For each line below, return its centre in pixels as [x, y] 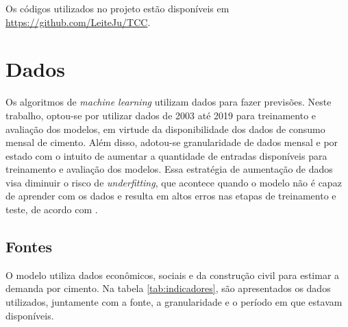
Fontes [29, 246]
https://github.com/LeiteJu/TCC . [78, 22]
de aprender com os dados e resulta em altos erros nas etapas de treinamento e [171, 196]
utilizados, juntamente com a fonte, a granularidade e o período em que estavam [174, 302]
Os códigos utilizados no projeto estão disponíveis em [117, 8]
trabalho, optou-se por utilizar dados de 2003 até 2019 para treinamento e [161, 115]
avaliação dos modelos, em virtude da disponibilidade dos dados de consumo [165, 129]
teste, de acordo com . [52, 209]
